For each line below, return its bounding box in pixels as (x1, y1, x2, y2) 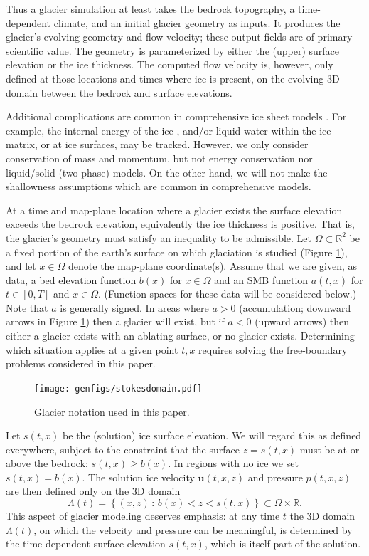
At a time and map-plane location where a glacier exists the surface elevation (6, 202, 343, 217)
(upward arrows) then (255, 314, 349, 329)
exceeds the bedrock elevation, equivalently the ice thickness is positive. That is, (6, 216, 355, 231)
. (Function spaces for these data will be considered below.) (98, 286, 357, 301)
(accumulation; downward (239, 300, 351, 315)
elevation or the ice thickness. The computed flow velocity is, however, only (6, 57, 333, 72)
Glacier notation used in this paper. (34, 404, 190, 419)
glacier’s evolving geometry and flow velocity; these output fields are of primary (6, 29, 353, 44)
